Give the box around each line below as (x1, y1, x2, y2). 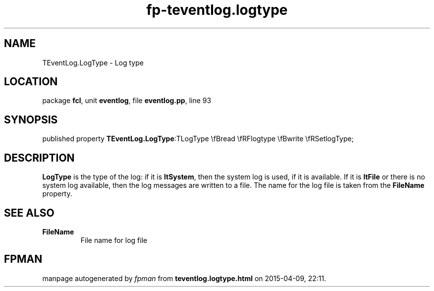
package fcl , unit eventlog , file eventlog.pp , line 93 (42, 96, 212, 105)
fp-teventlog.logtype (146, 1, 288, 18)
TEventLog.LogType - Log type (42, 58, 144, 67)
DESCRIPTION (4, 151, 75, 164)
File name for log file (80, 235, 148, 244)
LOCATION (4, 75, 58, 88)
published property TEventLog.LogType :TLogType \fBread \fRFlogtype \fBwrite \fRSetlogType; (42, 134, 354, 143)
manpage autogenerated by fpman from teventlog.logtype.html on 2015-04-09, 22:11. (42, 274, 326, 283)
